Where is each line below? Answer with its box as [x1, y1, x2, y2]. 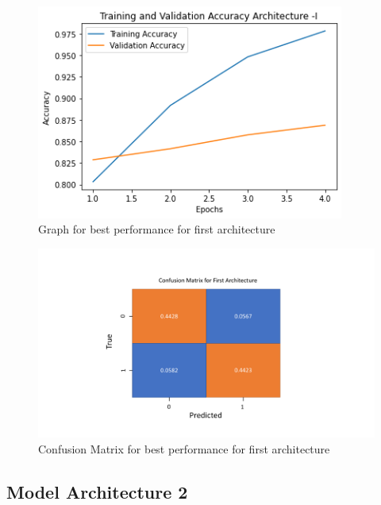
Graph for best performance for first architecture [38, 221, 275, 237]
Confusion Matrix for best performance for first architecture [38, 440, 330, 457]
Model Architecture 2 [6, 479, 188, 503]
